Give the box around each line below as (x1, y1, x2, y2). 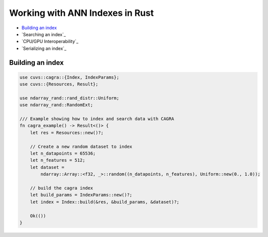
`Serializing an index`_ (21, 45, 67, 51)
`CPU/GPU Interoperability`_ (21, 39, 79, 45)
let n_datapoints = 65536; (30, 151, 96, 156)
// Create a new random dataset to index (30, 143, 133, 149)
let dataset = (30, 164, 65, 170)
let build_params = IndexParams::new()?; (30, 192, 133, 198)
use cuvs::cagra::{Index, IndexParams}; (19, 74, 119, 80)
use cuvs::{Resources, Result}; (19, 82, 99, 87)
